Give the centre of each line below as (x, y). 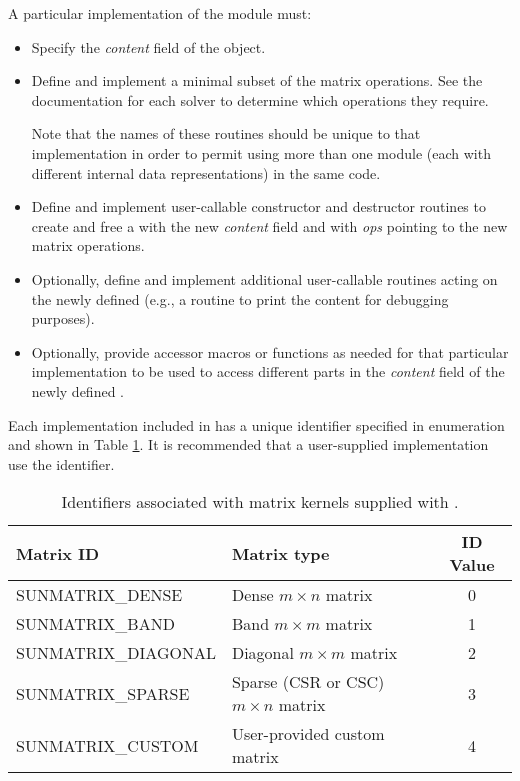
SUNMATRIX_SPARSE (103, 693)
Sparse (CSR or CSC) (308, 682)
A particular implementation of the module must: (160, 13)
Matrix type (280, 553)
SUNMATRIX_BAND (95, 624)
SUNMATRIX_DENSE (99, 595)
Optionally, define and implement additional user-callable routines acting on (264, 278)
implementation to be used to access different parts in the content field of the (268, 371)
